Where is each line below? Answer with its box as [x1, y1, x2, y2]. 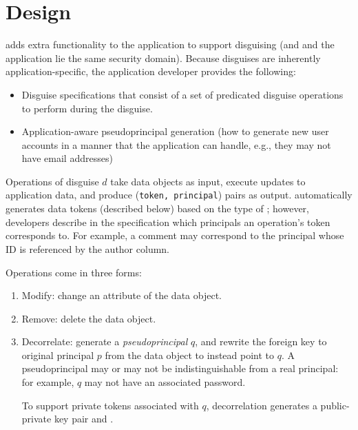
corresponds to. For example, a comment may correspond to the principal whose [6, 228, 344, 243]
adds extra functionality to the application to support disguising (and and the [6, 37, 335, 52]
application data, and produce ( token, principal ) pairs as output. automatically [6, 187, 352, 202]
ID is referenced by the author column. [6, 241, 169, 256]
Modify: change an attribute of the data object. [21, 288, 222, 303]
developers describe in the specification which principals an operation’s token [6, 214, 330, 229]
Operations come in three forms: [6, 265, 142, 279]
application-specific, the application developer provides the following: [6, 64, 296, 79]
